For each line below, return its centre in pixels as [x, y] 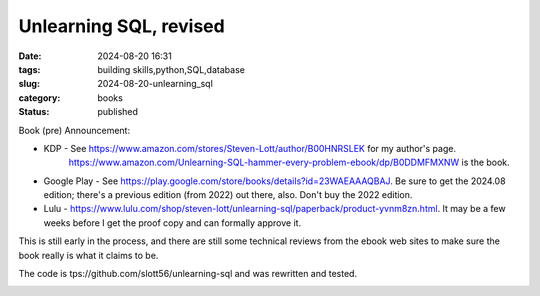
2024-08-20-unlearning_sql [155, 84]
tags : [29, 69]
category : [39, 97]
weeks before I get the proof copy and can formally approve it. [172, 222]
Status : [34, 112]
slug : [29, 84]
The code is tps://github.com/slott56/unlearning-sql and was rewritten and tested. [188, 274]
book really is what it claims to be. [88, 255]
